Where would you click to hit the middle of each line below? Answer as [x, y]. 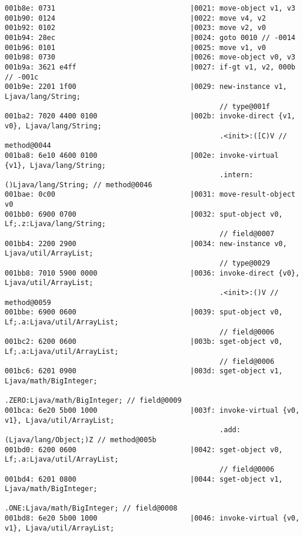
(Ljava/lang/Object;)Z [49, 440]
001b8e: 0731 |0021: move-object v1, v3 [150, 8]
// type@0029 [245, 263]
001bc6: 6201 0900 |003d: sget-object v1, [144, 371]
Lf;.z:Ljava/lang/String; [55, 224]
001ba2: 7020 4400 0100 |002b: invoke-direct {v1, [150, 116]
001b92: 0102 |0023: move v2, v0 [135, 28]
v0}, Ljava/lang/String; [53, 126]
